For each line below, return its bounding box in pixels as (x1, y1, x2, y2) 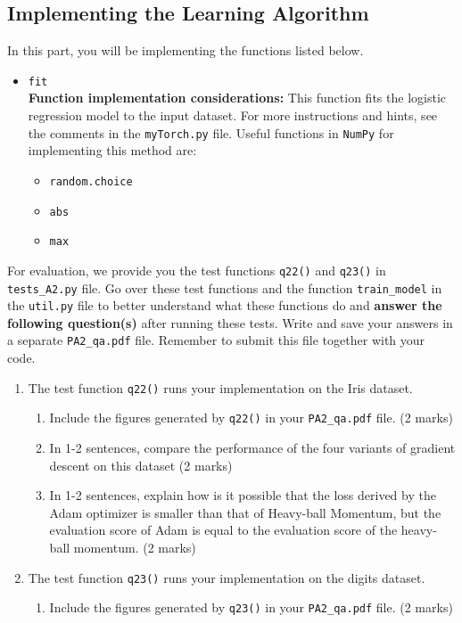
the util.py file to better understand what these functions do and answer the (7, 296, 442, 315)
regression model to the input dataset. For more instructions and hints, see (28, 106, 438, 125)
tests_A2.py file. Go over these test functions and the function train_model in (7, 278, 442, 297)
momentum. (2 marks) (73, 537, 196, 556)
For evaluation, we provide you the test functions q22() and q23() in (7, 260, 386, 279)
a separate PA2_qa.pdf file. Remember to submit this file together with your (7, 331, 425, 349)
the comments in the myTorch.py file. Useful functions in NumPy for (28, 123, 394, 142)
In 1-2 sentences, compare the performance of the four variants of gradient (49, 438, 456, 456)
